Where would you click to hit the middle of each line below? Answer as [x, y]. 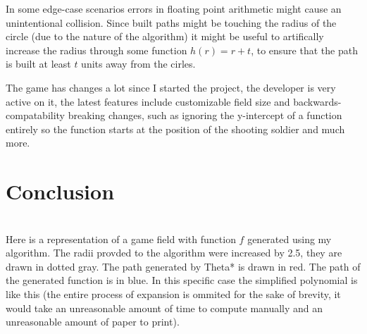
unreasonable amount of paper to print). [93, 322]
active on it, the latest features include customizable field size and [148, 101]
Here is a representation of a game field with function [121, 239]
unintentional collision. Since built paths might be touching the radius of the [171, 22]
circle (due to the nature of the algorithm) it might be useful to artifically [165, 36]
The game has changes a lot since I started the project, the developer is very [171, 87]
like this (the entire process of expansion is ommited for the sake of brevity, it [173, 294]
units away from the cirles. [138, 64]
